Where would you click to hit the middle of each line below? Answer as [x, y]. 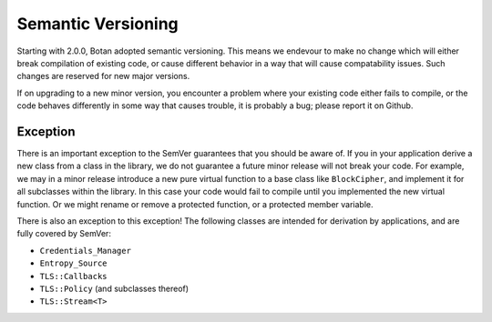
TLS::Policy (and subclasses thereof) [114, 288]
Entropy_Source [74, 263]
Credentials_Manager [86, 251]
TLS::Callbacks [74, 276]
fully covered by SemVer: [64, 234]
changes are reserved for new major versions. [103, 76]
